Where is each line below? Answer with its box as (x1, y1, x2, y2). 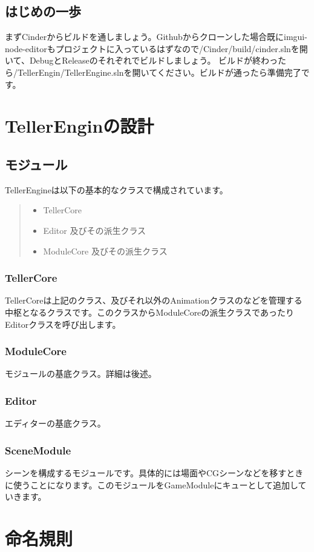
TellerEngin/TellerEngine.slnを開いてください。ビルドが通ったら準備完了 (17, 65, 301, 78)
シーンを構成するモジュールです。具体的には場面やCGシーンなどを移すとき (5, 466, 304, 479)
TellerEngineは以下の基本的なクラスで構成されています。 (5, 183, 228, 196)
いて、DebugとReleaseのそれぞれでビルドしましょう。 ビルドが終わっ (5, 54, 278, 67)
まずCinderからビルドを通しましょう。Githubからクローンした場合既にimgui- (5, 30, 307, 43)
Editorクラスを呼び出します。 (5, 318, 121, 330)
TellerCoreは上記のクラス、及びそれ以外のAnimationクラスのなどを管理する (5, 294, 303, 307)
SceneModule (5, 442, 71, 457)
